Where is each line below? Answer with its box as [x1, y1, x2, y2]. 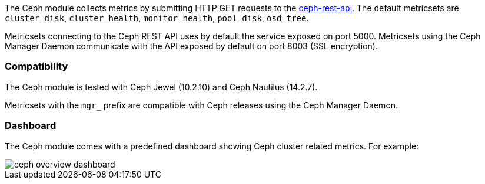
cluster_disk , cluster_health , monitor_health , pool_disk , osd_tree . [5, 13, 309, 23]
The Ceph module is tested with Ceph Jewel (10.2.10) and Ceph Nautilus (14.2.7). [5, 81, 318, 92]
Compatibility [5, 60, 68, 73]
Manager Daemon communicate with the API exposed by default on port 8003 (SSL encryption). [5, 41, 378, 51]
